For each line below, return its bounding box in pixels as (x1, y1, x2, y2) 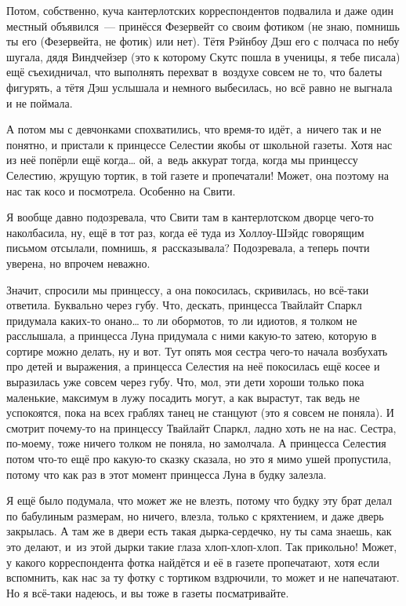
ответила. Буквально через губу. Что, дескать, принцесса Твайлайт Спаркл (6, 297, 362, 313)
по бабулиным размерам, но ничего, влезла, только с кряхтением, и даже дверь (6, 507, 384, 524)
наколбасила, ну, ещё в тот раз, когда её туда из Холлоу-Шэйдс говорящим (6, 224, 364, 240)
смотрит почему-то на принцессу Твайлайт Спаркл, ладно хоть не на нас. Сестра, (6, 419, 397, 436)
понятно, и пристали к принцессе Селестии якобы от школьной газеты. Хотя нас (6, 136, 393, 152)
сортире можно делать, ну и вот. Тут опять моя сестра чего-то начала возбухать (6, 342, 388, 359)
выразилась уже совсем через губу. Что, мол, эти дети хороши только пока (6, 374, 364, 390)
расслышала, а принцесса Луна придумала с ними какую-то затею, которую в (6, 327, 377, 344)
